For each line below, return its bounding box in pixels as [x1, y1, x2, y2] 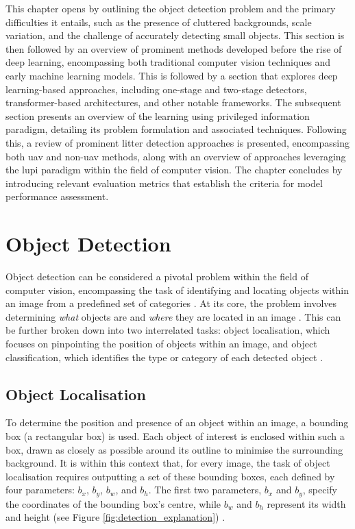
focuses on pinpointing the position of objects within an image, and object [5, 336, 317, 350]
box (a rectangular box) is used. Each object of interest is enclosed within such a [5, 428, 345, 443]
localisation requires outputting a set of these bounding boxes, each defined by [5, 469, 335, 483]
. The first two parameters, [148, 482, 262, 497]
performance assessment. [5, 189, 109, 204]
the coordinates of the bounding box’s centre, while [5, 496, 221, 510]
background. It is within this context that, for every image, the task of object [5, 456, 330, 470]
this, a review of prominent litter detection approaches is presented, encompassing [5, 135, 350, 149]
